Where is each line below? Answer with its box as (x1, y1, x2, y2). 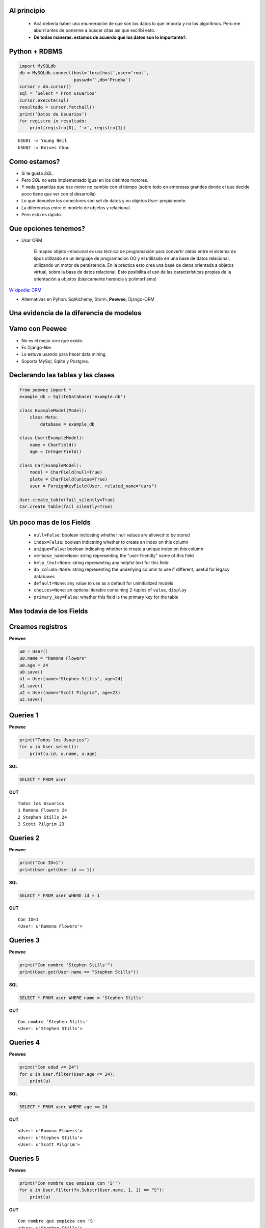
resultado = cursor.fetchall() (19, 105, 95, 110)
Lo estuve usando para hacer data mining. (21, 351, 107, 357)
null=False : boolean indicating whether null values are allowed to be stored (33, 532, 190, 538)
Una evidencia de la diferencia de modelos (9, 309, 142, 317)
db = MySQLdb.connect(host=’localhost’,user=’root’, (19, 70, 149, 76)
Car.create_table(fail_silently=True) (19, 504, 113, 509)
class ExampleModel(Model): (19, 408, 87, 413)
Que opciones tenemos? (9, 224, 85, 233)
